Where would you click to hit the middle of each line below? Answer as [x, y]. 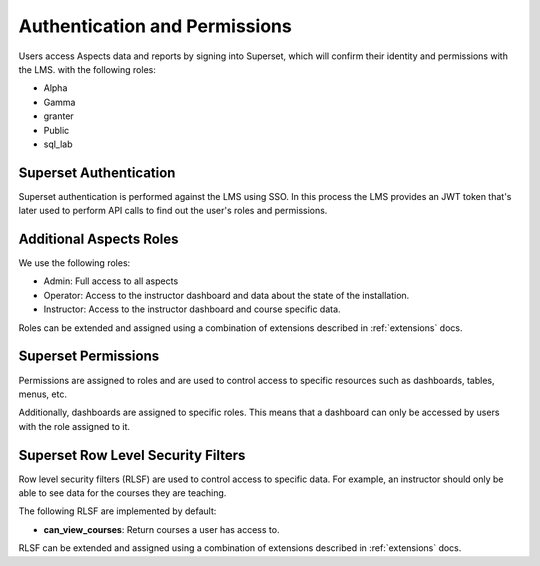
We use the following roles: [74, 263]
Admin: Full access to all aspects [111, 281]
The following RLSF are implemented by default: [117, 511]
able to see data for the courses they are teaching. [122, 493]
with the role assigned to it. [74, 426]
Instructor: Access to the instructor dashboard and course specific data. [192, 309]
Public [56, 130]
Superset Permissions [89, 356]
